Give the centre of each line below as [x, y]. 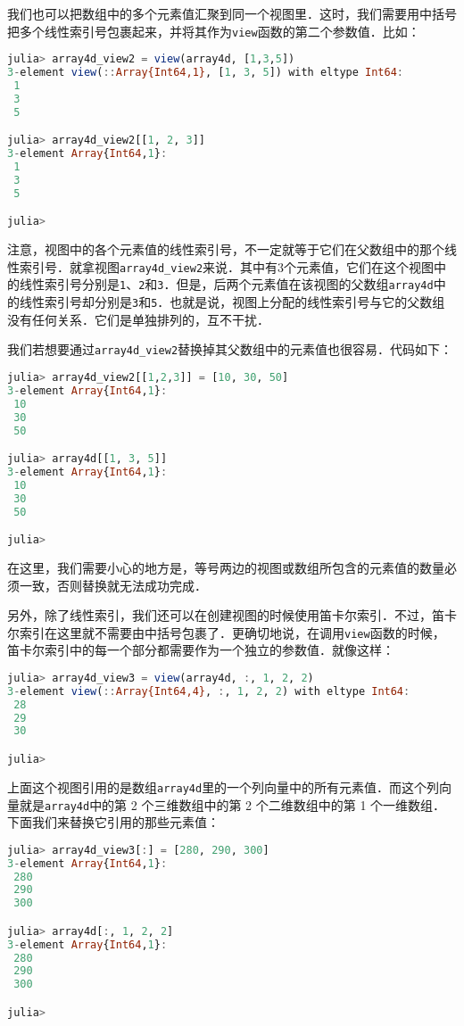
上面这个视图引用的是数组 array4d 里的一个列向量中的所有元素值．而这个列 [224, 786]
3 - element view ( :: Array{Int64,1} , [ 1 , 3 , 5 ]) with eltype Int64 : [206, 73]
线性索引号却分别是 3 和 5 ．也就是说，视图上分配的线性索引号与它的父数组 [232, 302]
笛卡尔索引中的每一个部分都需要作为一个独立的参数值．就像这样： [201, 650]
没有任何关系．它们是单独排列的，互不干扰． [138, 319]
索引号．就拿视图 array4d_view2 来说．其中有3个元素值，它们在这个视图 [227, 266]
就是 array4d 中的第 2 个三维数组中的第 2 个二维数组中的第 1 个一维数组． [232, 804]
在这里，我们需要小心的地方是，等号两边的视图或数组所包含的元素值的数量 [226, 567]
